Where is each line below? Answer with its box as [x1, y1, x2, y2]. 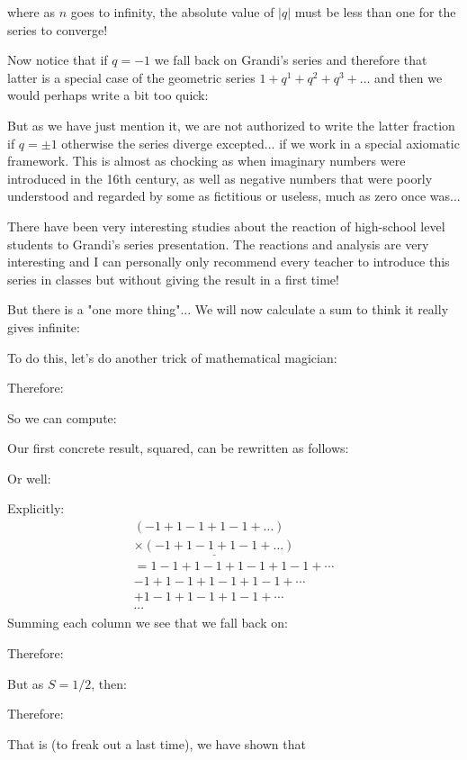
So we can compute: [7, 408, 117, 427]
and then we [374, 68, 443, 86]
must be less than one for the [294, 3, 456, 21]
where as [7, 3, 55, 21]
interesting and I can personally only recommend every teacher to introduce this [7, 252, 450, 271]
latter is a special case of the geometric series [7, 68, 256, 86]
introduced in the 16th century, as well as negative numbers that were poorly [7, 168, 433, 187]
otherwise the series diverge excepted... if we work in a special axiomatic [61, 133, 460, 152]
